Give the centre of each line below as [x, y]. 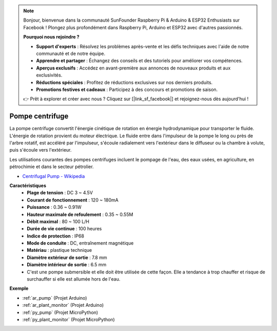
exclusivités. [49, 75]
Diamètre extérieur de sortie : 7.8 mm [67, 258]
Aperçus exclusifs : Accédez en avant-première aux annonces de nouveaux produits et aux [133, 68]
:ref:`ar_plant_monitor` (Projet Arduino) [63, 305]
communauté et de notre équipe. [71, 53]
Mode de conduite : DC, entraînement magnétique [80, 243]
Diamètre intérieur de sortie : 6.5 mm [67, 265]
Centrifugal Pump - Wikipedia [54, 176]
